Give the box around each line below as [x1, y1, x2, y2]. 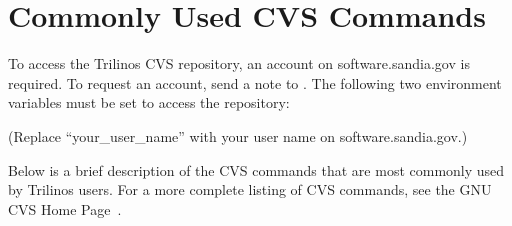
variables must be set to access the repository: [8, 92, 290, 113]
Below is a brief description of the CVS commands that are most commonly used [8, 159, 505, 180]
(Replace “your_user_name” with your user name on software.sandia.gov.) [8, 125, 468, 146]
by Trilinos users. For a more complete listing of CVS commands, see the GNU [8, 179, 492, 200]
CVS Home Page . [8, 198, 122, 219]
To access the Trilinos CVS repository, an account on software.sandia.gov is [8, 53, 470, 74]
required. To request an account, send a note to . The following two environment [8, 72, 502, 93]
